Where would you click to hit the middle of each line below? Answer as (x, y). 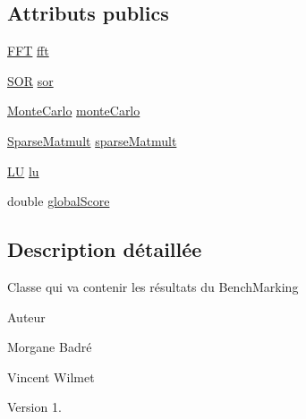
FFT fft (28, 51)
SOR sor (30, 80)
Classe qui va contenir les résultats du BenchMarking (153, 286)
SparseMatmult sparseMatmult (92, 140)
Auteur (26, 316)
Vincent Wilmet (51, 376)
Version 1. (34, 407)
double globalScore (59, 201)
